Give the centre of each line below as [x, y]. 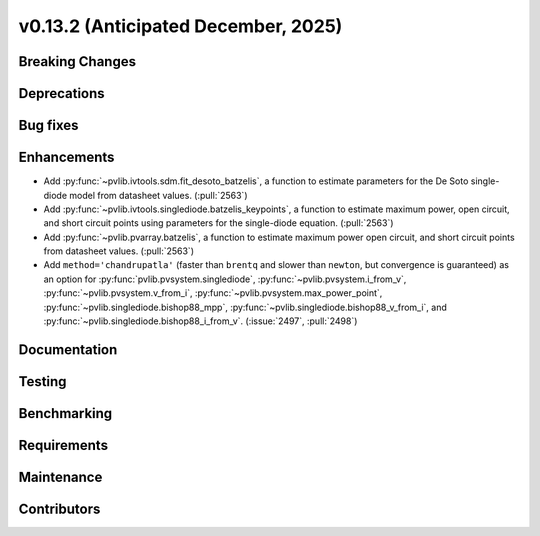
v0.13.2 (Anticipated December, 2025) [180, 26]
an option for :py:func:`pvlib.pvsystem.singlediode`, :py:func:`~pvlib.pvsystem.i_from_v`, [225, 279]
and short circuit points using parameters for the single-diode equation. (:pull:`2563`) [218, 223]
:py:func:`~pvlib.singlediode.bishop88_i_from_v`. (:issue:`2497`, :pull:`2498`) [200, 321]
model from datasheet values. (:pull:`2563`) [158, 195]
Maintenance [60, 476]
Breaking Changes [77, 61]
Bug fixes [48, 125]
